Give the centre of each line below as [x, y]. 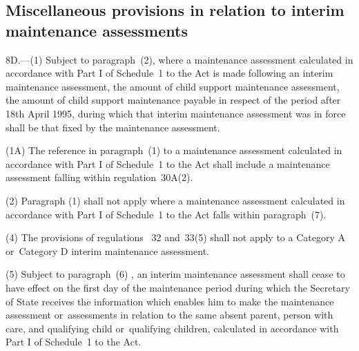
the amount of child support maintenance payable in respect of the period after [173, 100]
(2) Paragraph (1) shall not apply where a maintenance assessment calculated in [175, 200]
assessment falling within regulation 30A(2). [99, 177]
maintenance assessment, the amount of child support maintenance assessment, [173, 86]
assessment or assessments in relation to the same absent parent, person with [169, 315]
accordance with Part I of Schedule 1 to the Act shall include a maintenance [168, 163]
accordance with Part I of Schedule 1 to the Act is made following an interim [169, 73]
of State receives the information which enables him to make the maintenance [170, 301]
